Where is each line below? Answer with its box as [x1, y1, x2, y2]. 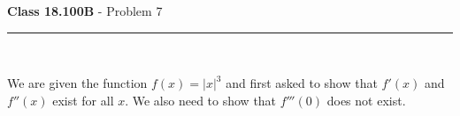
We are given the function [7, 74, 148, 92]
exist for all [52, 91, 114, 109]
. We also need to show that [125, 91, 277, 109]
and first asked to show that [226, 74, 378, 92]
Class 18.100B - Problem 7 [7, 2, 163, 19]
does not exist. [326, 91, 406, 109]
